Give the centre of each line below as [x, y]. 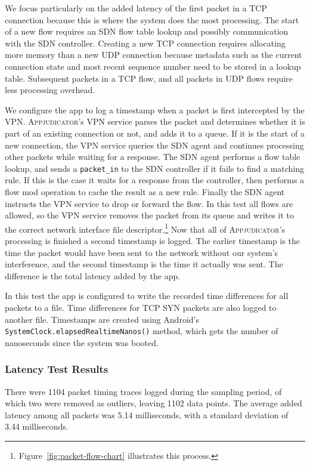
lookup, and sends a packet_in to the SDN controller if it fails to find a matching [155, 168]
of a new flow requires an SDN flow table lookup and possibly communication [147, 31]
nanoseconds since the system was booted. [82, 342]
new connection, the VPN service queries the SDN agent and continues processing [154, 145]
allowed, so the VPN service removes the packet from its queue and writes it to [149, 215]
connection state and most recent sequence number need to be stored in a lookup [153, 66]
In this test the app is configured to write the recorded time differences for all [147, 296]
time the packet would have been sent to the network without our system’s [142, 252]
